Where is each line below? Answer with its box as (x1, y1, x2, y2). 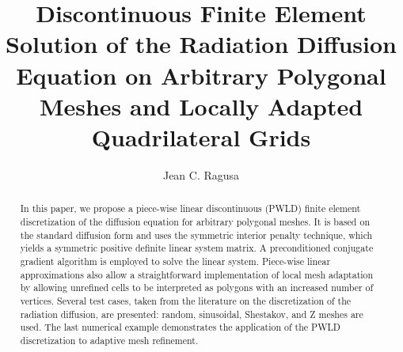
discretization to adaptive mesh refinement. (20, 333, 199, 346)
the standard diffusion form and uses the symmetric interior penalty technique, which (20, 228, 373, 241)
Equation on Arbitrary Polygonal (16, 59, 386, 91)
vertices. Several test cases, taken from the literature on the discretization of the (20, 293, 352, 307)
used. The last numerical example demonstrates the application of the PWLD (20, 320, 340, 334)
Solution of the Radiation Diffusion (6, 28, 397, 60)
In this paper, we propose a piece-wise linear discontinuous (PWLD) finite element (20, 202, 361, 215)
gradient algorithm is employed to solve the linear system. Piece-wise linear (20, 254, 331, 267)
